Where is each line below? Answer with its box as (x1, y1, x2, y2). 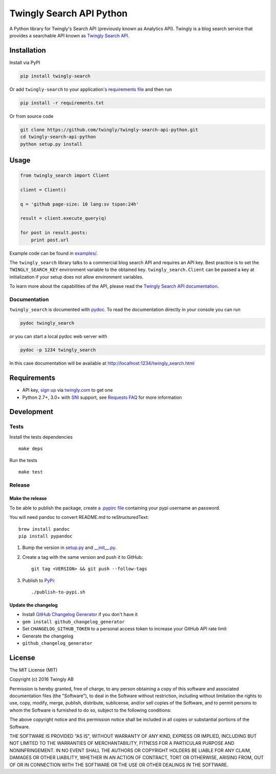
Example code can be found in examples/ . (9, 250, 98, 256)
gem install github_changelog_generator (22, 619, 125, 625)
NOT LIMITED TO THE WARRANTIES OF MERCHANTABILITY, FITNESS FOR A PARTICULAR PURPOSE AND (9, 740, 235, 746)
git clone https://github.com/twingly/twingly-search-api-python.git (20, 127, 198, 132)
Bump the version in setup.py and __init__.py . (22, 544, 117, 551)
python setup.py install (20, 141, 83, 147)
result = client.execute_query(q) (20, 215, 107, 221)
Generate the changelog (22, 633, 74, 639)
